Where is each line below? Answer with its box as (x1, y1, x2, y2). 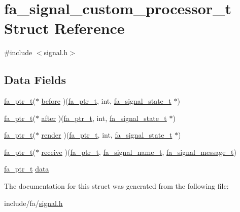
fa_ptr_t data (4, 163, 49, 174)
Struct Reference (4, 18, 125, 38)
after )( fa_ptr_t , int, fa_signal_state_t (41, 112, 167, 123)
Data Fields (4, 72, 66, 88)
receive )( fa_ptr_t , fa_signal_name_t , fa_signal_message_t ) (41, 146, 236, 157)
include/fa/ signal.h (4, 197, 63, 208)
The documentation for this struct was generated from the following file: (4, 181, 229, 191)
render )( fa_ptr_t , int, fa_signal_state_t (41, 130, 173, 140)
